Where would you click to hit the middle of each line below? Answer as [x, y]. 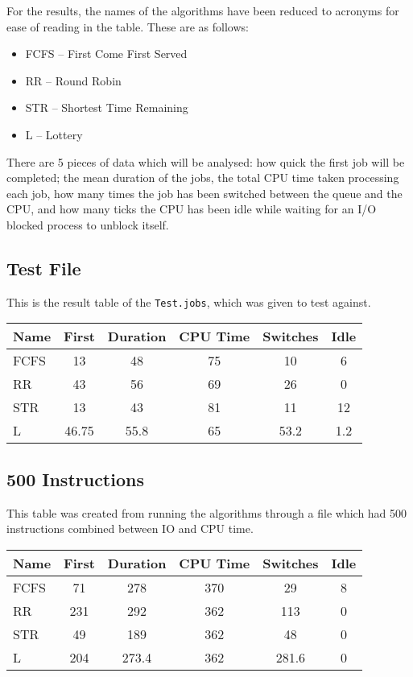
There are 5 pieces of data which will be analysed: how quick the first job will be [206, 161]
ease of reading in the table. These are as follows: [128, 26]
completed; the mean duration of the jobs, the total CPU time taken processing [203, 178]
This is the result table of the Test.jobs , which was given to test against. [189, 301]
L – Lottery [54, 134]
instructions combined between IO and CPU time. [130, 528]
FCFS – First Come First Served [106, 54]
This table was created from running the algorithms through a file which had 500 [207, 512]
